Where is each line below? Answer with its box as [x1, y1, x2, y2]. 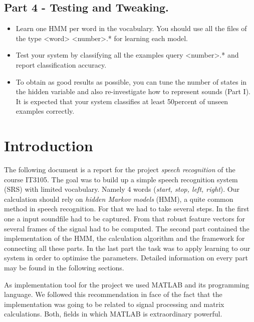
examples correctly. [16, 106, 75, 116]
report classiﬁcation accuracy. [16, 59, 107, 70]
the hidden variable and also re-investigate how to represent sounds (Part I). [16, 86, 251, 97]
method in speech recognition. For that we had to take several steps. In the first [4, 203, 249, 214]
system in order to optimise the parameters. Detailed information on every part [4, 252, 248, 263]
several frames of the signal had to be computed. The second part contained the [4, 223, 249, 233]
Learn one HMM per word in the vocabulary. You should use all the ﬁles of [16, 23, 247, 34]
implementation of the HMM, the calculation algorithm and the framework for [4, 233, 245, 243]
